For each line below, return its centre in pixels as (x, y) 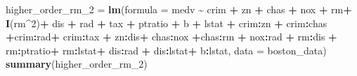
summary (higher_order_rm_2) (77, 64)
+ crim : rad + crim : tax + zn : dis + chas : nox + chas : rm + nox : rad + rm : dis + (171, 37)
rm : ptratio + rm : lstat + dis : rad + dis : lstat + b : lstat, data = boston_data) (166, 50)
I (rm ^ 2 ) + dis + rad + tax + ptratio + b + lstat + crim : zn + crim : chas (167, 23)
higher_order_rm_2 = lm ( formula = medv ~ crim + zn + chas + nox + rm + (179, 9)
